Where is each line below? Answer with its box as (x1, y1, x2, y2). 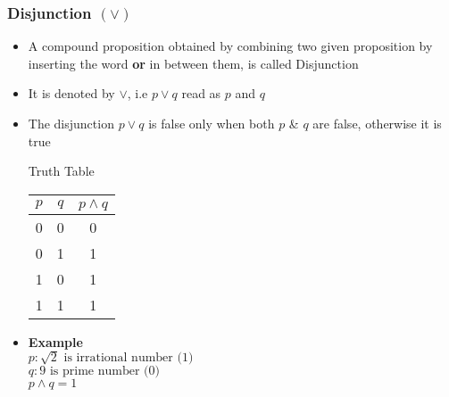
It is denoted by (28, 84, 115, 103)
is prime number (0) (49, 365, 160, 378)
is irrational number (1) (63, 352, 194, 365)
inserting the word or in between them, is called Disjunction (28, 54, 359, 72)
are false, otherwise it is (312, 114, 442, 132)
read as (181, 84, 221, 103)
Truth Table (28, 161, 95, 180)
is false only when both (148, 114, 275, 132)
